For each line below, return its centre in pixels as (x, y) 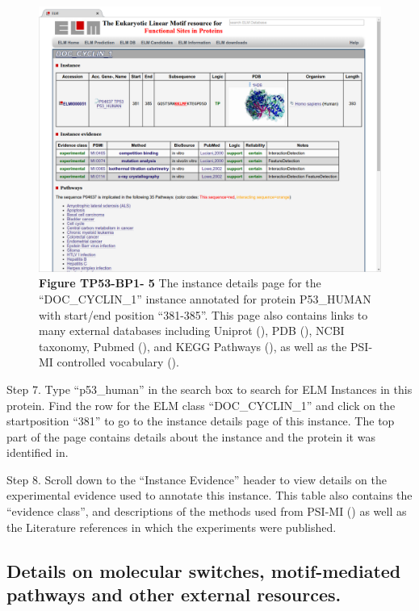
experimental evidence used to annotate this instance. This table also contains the (209, 495)
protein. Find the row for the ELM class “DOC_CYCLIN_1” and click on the (201, 405)
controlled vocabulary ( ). (118, 362)
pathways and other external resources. (174, 594)
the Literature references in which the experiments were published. (172, 527)
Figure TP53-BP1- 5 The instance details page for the (180, 283)
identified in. (38, 452)
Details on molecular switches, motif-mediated (204, 570)
